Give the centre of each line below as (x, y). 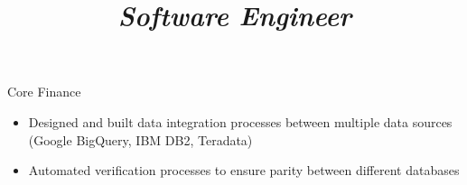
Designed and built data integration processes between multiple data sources (240, 121)
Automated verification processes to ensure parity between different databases (244, 170)
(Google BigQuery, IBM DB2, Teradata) (140, 139)
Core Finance (44, 92)
